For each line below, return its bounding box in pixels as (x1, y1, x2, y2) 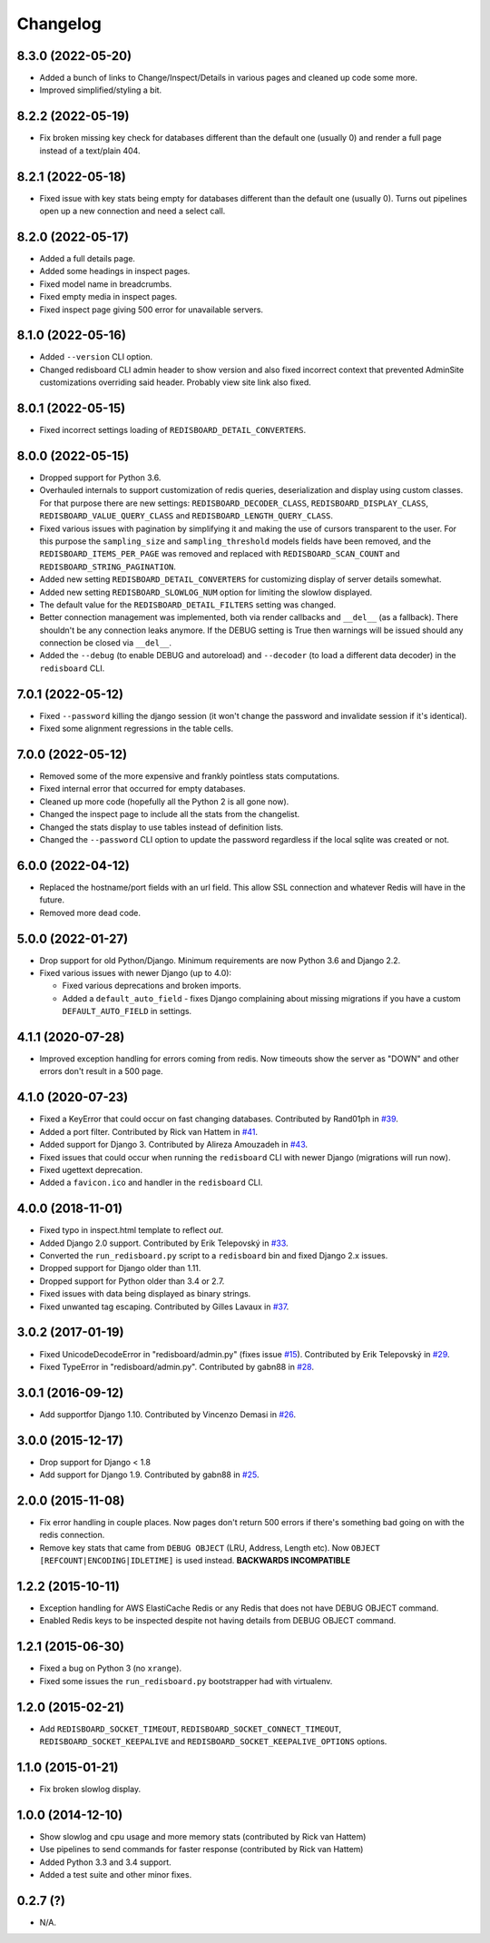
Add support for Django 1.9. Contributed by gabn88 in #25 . (39, 1469, 260, 1480)
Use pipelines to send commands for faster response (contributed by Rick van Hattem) (39, 1844, 364, 1855)
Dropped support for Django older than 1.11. (39, 1263, 201, 1274)
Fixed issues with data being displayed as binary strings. (39, 1288, 251, 1299)
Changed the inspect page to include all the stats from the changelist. (39, 809, 300, 820)
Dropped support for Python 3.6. (39, 472, 162, 483)
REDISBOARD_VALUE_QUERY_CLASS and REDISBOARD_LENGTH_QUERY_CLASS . (39, 510, 334, 521)
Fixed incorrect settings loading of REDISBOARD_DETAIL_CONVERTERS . (39, 425, 307, 436)
